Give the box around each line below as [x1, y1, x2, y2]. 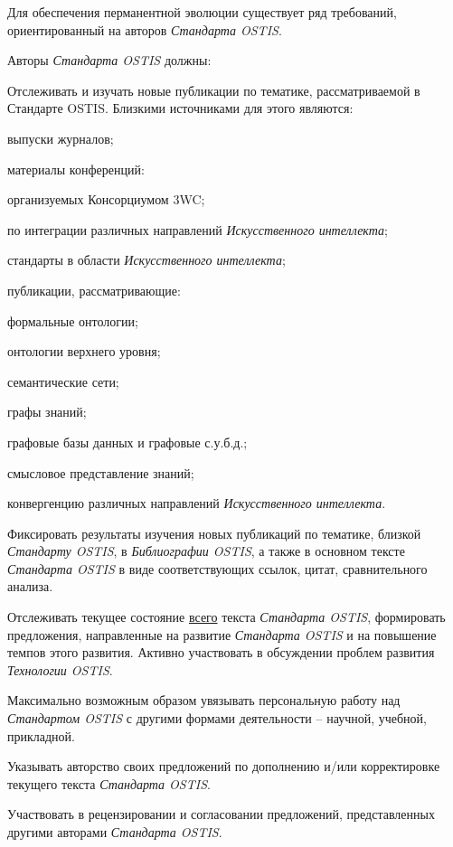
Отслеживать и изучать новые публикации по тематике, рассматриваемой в [7, 80, 420, 99]
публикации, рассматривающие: [7, 280, 181, 299]
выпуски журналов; [7, 128, 114, 147]
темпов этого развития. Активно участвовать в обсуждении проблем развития [7, 643, 435, 662]
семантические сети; [7, 372, 119, 391]
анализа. [7, 577, 53, 596]
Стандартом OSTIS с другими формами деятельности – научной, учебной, [7, 709, 427, 728]
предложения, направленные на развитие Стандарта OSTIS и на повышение [7, 625, 437, 644]
